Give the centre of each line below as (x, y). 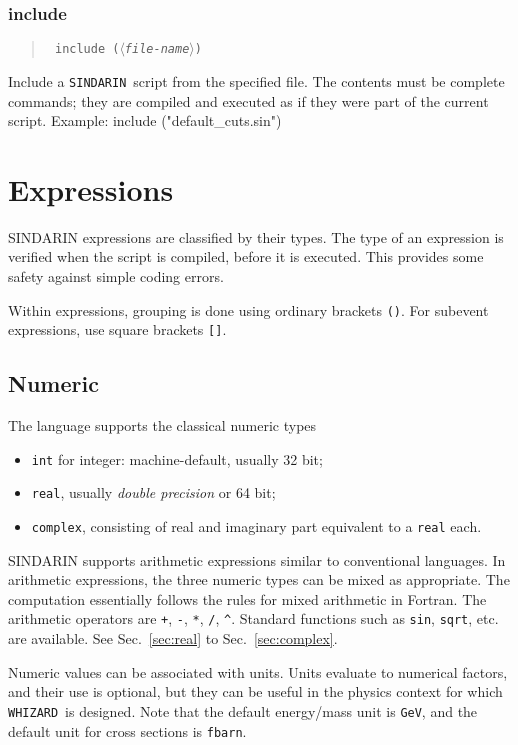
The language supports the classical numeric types (162, 425)
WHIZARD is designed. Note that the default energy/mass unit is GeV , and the (243, 710)
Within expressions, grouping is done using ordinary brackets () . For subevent (248, 309)
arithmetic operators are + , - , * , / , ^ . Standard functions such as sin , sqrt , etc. (253, 618)
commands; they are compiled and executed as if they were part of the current (248, 100)
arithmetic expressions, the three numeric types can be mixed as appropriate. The (259, 579)
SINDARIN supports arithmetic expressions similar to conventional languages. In (257, 559)
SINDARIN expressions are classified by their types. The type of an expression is (256, 236)
